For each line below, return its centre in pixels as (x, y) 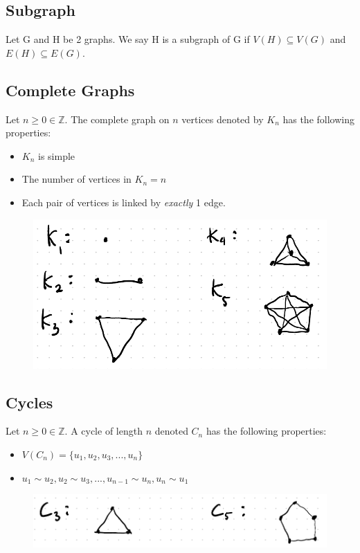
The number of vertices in (76, 179)
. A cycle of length (103, 431)
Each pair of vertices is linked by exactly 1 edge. (124, 202)
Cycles (29, 402)
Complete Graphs (70, 90)
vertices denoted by (223, 119)
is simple (57, 155)
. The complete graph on (117, 119)
